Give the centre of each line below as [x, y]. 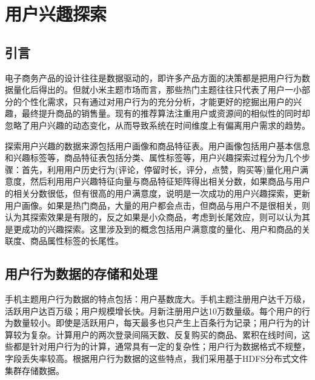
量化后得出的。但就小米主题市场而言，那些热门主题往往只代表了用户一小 [157, 90]
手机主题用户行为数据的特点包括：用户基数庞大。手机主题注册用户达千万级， [157, 299]
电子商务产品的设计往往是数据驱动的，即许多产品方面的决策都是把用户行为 [153, 77]
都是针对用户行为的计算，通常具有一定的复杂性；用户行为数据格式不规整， [161, 346]
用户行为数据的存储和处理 [81, 273]
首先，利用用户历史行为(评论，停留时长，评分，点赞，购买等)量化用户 [161, 169]
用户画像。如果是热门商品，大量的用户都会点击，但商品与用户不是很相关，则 [157, 205]
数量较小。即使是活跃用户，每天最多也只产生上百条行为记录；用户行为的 [157, 323]
